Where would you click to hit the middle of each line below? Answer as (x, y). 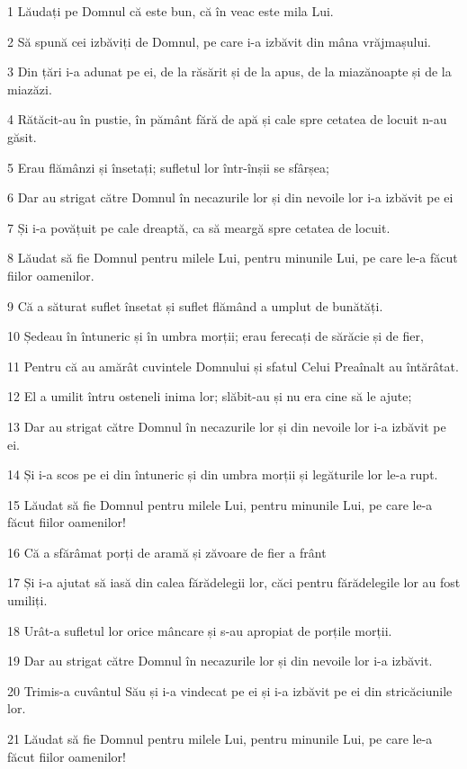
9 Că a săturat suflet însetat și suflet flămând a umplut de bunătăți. (195, 305)
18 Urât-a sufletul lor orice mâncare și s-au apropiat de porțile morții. (200, 630)
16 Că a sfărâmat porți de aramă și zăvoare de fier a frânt (167, 552)
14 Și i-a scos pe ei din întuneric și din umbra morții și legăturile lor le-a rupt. (223, 474)
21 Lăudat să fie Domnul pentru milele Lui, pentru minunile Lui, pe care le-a (220, 739)
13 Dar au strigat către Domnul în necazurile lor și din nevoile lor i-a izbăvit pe (227, 426)
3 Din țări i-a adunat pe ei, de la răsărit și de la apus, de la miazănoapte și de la (229, 72)
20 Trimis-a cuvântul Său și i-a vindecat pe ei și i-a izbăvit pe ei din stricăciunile (230, 690)
